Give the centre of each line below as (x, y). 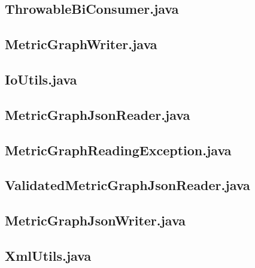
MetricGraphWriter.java (81, 44)
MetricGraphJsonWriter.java (95, 220)
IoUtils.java (41, 79)
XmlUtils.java (48, 255)
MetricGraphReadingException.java (118, 150)
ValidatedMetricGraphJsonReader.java (127, 185)
